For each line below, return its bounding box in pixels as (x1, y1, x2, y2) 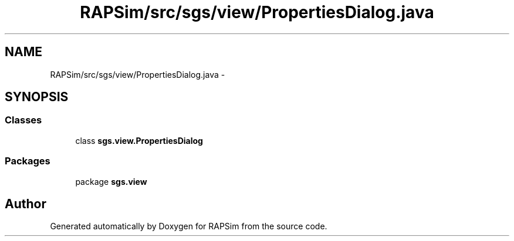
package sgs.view (75, 176, 147, 187)
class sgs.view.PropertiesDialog (75, 135, 203, 146)
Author (5, 196, 46, 211)
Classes (5, 114, 42, 126)
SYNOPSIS (5, 89, 69, 105)
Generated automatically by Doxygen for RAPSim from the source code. (50, 221, 327, 232)
